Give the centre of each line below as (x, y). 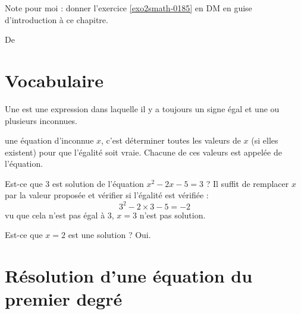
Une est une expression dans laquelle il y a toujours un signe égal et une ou (142, 108)
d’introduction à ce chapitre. (57, 19)
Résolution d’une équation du (129, 275)
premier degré (64, 299)
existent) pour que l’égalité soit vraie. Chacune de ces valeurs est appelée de (143, 152)
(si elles (265, 140)
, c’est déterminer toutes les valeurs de (171, 140)
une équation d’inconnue (49, 140)
